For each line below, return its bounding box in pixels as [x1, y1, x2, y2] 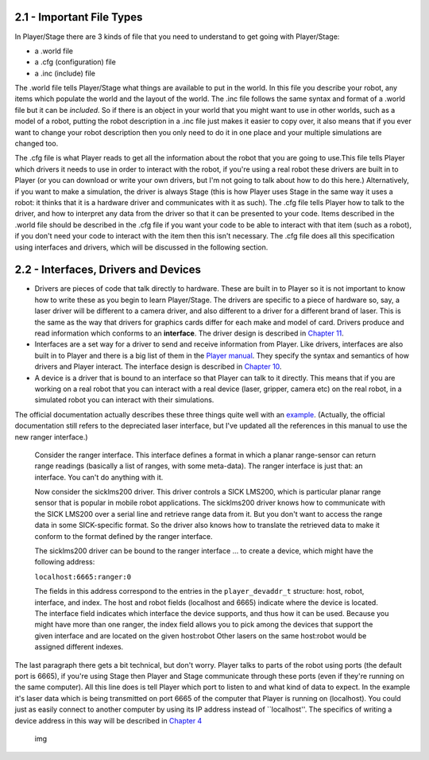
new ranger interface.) [14, 432, 88, 441]
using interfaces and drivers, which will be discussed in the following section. [14, 242, 269, 252]
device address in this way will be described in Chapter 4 [14, 715, 203, 725]
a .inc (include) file [34, 68, 95, 78]
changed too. [14, 139, 59, 149]
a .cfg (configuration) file [34, 57, 117, 67]
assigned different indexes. [34, 642, 124, 652]
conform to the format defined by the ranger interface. [34, 531, 213, 541]
